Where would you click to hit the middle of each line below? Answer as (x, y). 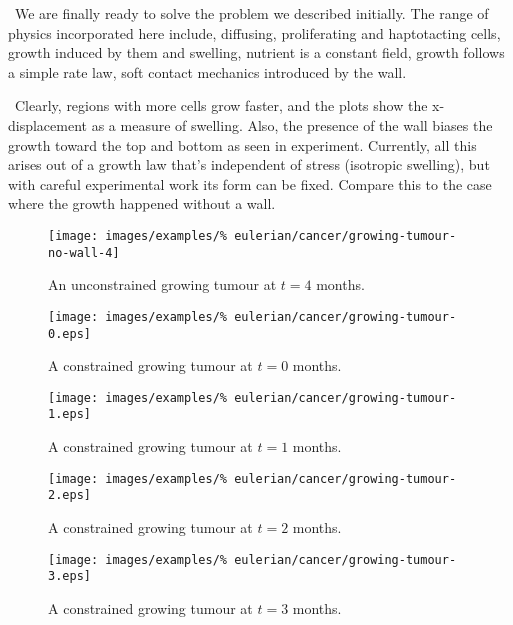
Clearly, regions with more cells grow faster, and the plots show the (221, 105)
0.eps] (69, 333)
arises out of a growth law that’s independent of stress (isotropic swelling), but (249, 164)
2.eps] (69, 495)
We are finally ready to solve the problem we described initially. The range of (251, 13)
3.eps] (69, 576)
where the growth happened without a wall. (142, 203)
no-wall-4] (84, 252)
